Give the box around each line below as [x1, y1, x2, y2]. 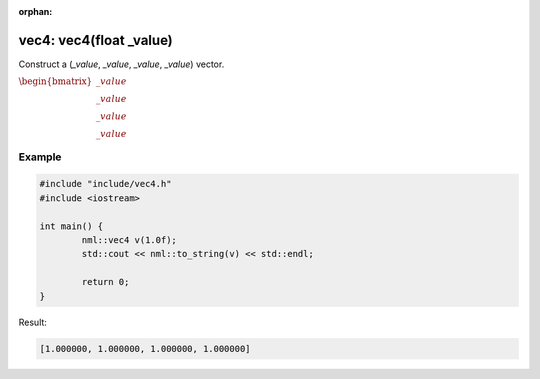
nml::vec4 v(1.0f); [81, 235, 177, 246]
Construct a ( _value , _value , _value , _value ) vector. [18, 58, 225, 70]
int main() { [39, 220, 104, 232]
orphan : [18, 6, 53, 17]
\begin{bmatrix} [18, 76, 93, 87]
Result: [18, 316, 47, 328]
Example [18, 150, 62, 164]
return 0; [81, 276, 130, 288]
